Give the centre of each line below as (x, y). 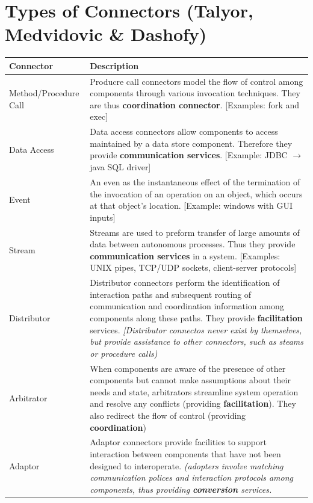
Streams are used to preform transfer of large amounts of (195, 232)
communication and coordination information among (187, 306)
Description (114, 65)
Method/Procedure (44, 93)
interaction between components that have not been (185, 453)
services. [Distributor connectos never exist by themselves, (196, 329)
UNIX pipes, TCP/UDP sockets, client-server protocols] (193, 267)
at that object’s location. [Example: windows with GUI (191, 205)
